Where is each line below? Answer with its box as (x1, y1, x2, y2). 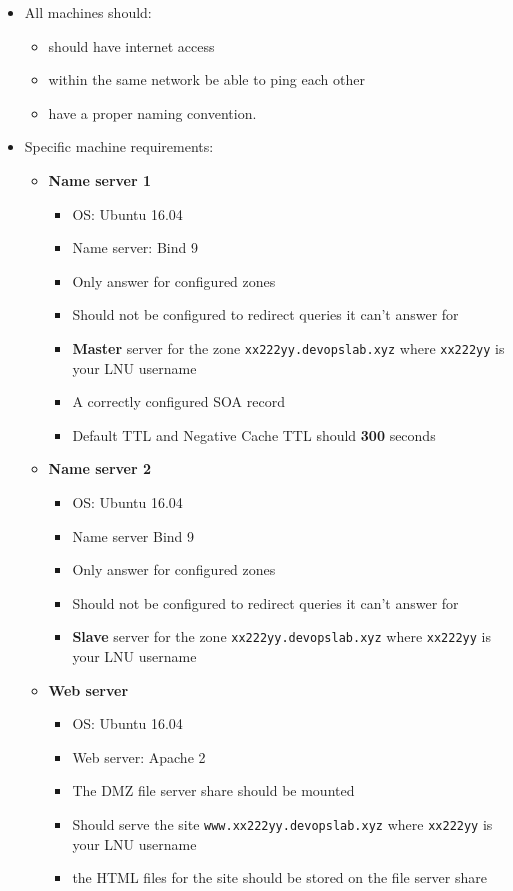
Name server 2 (48, 458, 152, 479)
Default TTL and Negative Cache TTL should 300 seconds (72, 424, 436, 445)
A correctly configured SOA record (72, 391, 285, 412)
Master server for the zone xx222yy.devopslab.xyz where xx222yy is (72, 337, 505, 358)
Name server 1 (48, 169, 152, 190)
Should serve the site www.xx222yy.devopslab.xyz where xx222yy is (72, 813, 493, 834)
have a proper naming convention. (48, 102, 257, 123)
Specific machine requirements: (24, 136, 214, 157)
